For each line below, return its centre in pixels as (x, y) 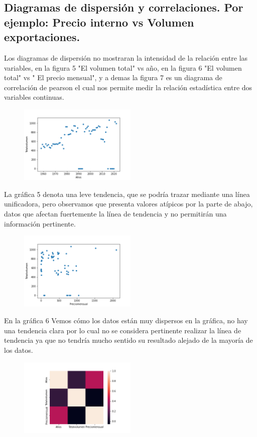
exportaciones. (42, 37)
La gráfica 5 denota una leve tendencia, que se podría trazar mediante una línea (127, 194)
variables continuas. (34, 97)
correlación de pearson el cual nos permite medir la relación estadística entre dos (128, 87)
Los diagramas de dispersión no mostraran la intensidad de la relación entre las (126, 57)
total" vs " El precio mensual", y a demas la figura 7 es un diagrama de (113, 77)
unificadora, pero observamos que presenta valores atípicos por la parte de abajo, (128, 204)
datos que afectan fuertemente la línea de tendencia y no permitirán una (115, 214)
